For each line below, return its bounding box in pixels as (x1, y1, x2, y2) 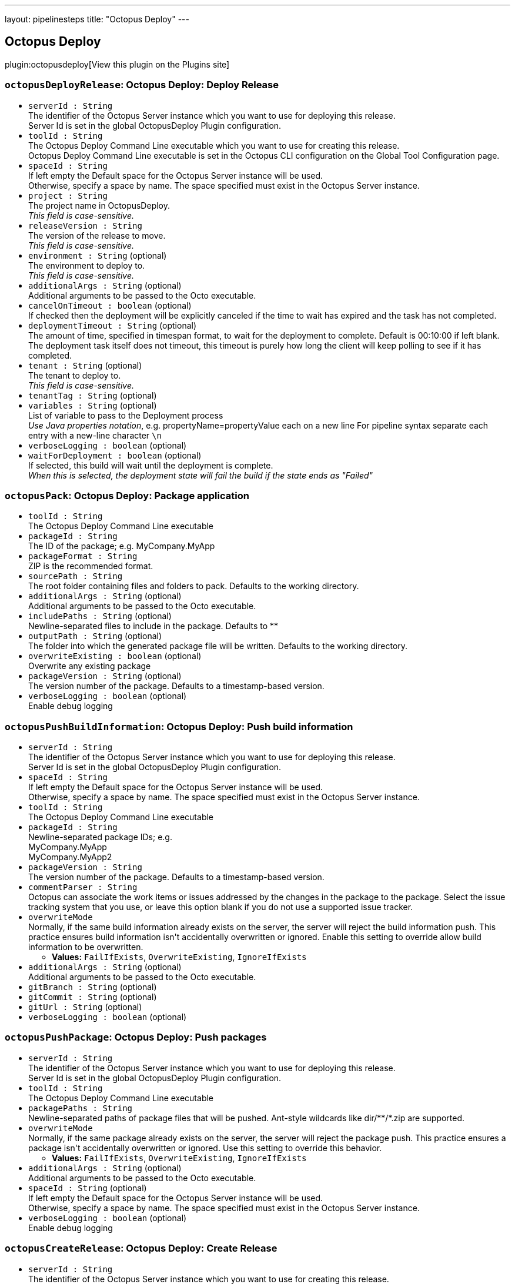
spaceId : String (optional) (28, 1182, 147, 1193)
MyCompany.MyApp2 (28, 852, 112, 862)
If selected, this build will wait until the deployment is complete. (28, 460, 273, 470)
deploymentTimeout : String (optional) (28, 320, 197, 330)
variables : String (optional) (28, 400, 157, 410)
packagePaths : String (28, 1103, 133, 1113)
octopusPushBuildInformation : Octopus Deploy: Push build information (5, 720, 353, 733)
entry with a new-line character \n (28, 430, 162, 440)
